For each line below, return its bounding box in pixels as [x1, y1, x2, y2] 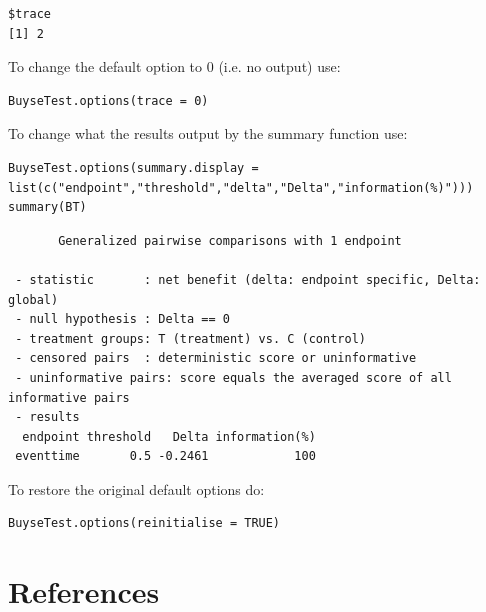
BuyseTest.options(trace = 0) [8, 93, 209, 108]
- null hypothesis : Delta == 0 [15, 312, 230, 327]
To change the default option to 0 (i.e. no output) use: [8, 56, 341, 77]
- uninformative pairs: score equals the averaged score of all [15, 370, 452, 385]
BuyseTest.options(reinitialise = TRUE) [8, 516, 281, 531]
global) [8, 292, 59, 307]
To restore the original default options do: [8, 478, 265, 499]
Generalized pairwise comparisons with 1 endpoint [58, 233, 402, 248]
